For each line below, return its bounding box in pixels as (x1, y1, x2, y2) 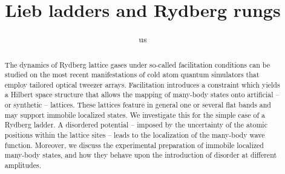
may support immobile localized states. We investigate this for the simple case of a (4, 109, 265, 120)
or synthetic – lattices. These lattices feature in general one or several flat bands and (4, 100, 271, 110)
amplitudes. (4, 160, 41, 170)
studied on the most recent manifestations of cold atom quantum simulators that (4, 69, 260, 80)
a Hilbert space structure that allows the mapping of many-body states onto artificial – (4, 89, 280, 100)
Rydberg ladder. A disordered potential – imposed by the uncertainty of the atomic (4, 120, 267, 130)
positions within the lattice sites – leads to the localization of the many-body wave (4, 130, 265, 140)
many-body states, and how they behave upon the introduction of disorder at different (4, 150, 277, 160)
